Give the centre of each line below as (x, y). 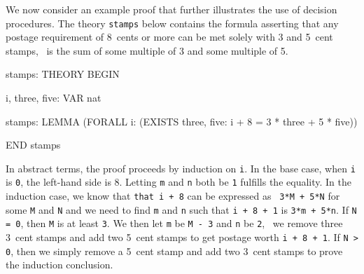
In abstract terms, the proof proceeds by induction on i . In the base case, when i (181, 168)
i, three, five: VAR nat (54, 98)
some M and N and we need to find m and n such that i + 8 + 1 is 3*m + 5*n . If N (181, 209)
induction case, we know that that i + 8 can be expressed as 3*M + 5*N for (173, 196)
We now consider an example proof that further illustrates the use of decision (171, 9)
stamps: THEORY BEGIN (63, 74)
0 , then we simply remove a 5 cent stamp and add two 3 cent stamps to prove (174, 251)
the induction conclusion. (59, 265)
